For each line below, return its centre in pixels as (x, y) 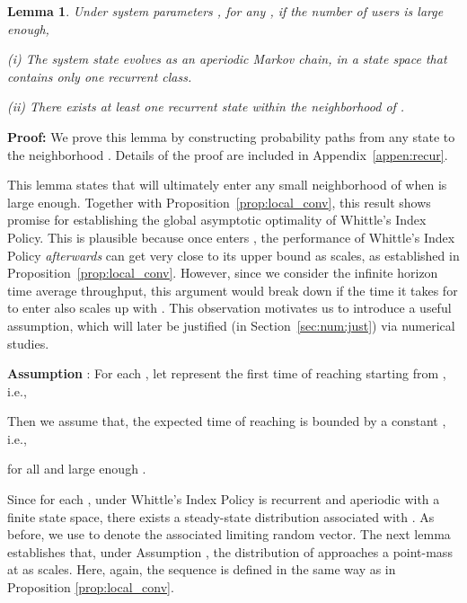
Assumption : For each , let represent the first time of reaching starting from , (227, 373)
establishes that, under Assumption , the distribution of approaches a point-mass (230, 551)
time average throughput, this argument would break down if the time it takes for (233, 290)
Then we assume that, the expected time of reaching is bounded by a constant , (227, 421)
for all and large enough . (77, 469)
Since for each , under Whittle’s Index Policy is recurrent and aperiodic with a (224, 499)
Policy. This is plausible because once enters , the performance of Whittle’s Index (231, 237)
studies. (28, 343)
